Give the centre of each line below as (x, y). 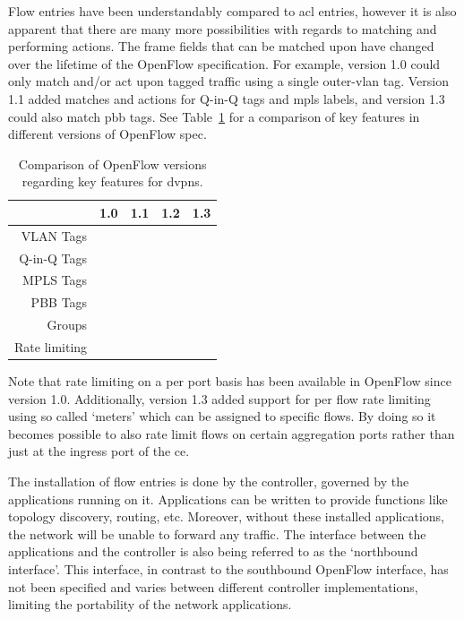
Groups (67, 325)
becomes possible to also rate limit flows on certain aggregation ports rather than (232, 433)
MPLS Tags (55, 280)
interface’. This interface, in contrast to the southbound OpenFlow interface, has (228, 569)
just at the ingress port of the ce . (99, 451)
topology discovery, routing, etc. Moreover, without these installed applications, (227, 516)
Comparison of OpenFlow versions (112, 163)
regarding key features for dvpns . (112, 181)
